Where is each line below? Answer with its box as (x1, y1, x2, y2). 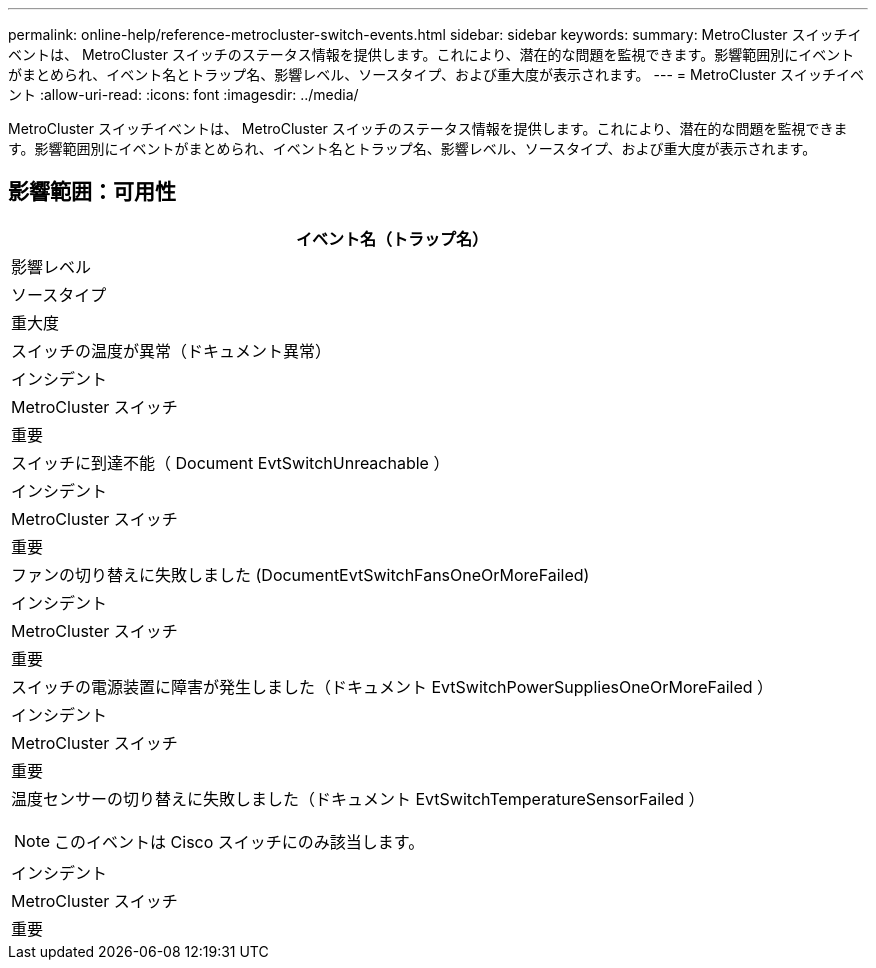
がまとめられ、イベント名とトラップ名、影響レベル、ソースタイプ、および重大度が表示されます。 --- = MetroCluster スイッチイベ (8, 66, 864, 83)
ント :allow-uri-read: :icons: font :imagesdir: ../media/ (8, 86, 359, 103)
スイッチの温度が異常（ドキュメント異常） (11, 340, 332, 361)
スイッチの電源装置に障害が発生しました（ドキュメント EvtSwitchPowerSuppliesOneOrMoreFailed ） (11, 676, 774, 697)
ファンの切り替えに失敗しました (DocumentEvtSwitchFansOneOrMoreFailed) (11, 564, 590, 585)
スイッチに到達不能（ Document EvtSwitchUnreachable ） (11, 452, 450, 473)
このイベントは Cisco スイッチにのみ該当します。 (54, 831, 425, 852)
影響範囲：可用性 (8, 179, 176, 205)
